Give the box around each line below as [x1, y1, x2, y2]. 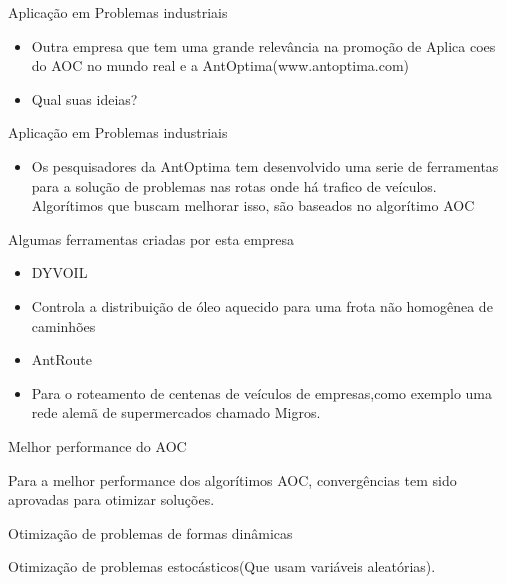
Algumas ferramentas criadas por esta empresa [8, 228, 294, 249]
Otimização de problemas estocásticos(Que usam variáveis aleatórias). [8, 556, 436, 577]
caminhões [31, 315, 96, 336]
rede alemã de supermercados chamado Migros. [31, 402, 321, 423]
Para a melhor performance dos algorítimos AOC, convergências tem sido [8, 469, 457, 490]
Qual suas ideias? [31, 88, 138, 109]
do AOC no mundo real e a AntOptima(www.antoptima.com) [31, 55, 410, 76]
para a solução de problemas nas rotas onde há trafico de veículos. [31, 175, 437, 196]
